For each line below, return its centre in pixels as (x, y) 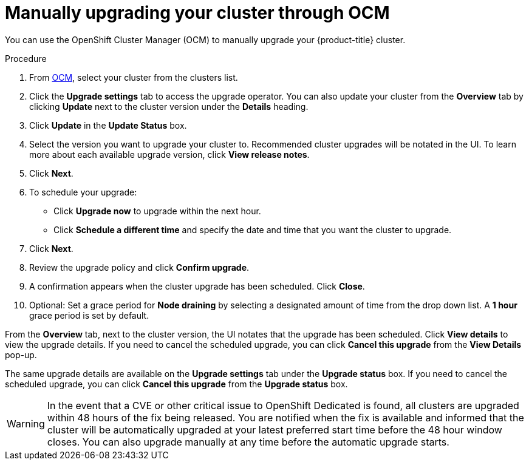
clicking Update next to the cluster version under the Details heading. (169, 106)
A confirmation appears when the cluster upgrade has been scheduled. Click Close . (197, 286)
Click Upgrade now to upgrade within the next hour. (157, 211)
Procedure (26, 58)
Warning (26, 423)
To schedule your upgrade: (83, 192)
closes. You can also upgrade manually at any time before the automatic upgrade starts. (248, 442)
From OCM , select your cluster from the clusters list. (134, 77)
